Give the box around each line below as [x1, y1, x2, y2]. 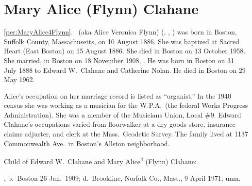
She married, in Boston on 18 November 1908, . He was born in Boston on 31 [4, 55, 235, 65]
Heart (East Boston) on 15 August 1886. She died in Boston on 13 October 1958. [4, 46, 246, 56]
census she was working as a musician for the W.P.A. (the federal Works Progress [4, 100, 248, 110]
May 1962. [4, 74, 35, 85]
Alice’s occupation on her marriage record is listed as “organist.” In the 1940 [4, 90, 232, 101]
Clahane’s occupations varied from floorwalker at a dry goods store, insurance [4, 119, 235, 129]
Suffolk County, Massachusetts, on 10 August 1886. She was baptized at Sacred [4, 36, 240, 46]
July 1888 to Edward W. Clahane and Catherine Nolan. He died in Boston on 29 [4, 65, 246, 75]
